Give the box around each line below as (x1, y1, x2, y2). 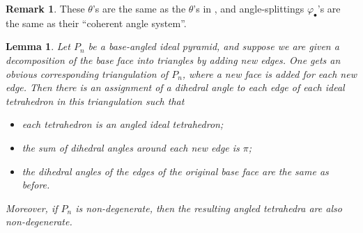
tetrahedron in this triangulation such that (6, 93, 185, 108)
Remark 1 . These (6, 1, 85, 15)
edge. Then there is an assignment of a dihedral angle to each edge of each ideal (6, 80, 345, 95)
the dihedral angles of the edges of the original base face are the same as (22, 163, 329, 178)
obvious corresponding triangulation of (6, 66, 169, 81)
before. (22, 177, 50, 192)
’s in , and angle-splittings (193, 1, 304, 15)
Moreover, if (6, 200, 58, 215)
